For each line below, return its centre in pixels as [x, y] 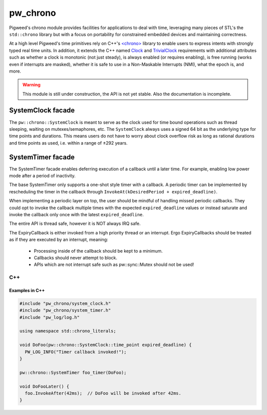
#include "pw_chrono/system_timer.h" [65, 310]
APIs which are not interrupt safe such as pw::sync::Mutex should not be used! [114, 264]
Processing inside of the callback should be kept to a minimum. [98, 251]
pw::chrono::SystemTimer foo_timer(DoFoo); [73, 372]
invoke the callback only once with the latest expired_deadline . [76, 214]
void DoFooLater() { [44, 386]
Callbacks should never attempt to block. [76, 258]
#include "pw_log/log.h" [50, 317]
